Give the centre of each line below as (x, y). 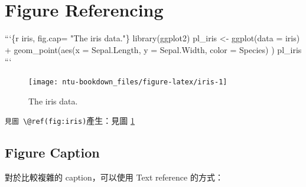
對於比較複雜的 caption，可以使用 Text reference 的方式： (114, 177)
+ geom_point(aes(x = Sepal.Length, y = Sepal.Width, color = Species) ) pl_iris (153, 49)
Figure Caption (52, 152)
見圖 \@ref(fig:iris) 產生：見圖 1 (70, 121)
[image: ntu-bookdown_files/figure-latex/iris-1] (128, 82)
